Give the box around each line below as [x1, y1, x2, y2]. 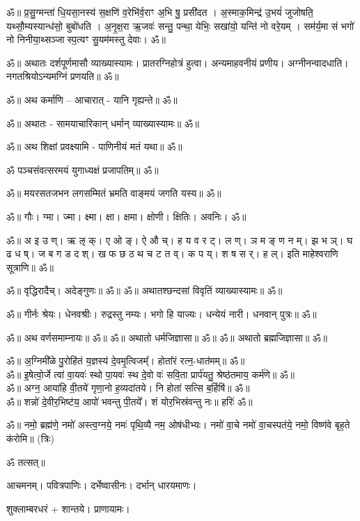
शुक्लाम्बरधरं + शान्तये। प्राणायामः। [6, 501, 130, 515]
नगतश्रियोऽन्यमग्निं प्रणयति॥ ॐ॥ [6, 69, 119, 83]
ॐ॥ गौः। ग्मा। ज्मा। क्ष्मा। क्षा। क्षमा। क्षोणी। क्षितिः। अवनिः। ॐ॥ [6, 209, 246, 223]
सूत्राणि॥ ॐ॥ [6, 259, 54, 274]
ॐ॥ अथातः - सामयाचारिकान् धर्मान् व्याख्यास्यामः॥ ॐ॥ [6, 115, 200, 130]
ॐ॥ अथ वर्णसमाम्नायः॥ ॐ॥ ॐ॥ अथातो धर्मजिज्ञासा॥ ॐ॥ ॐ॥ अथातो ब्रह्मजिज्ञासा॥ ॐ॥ [6, 330, 327, 344]
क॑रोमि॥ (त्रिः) [6, 431, 55, 446]
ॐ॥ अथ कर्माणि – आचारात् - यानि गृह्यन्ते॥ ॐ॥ [6, 92, 178, 106]
